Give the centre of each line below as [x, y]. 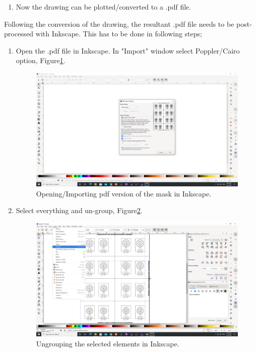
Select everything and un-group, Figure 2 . [79, 210]
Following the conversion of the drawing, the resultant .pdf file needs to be [119, 23]
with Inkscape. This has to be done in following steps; [119, 34]
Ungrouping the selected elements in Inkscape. [108, 343]
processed [19, 34]
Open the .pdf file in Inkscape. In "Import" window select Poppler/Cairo [128, 50]
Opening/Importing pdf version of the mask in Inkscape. [124, 193]
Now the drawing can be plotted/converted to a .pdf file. [104, 7]
